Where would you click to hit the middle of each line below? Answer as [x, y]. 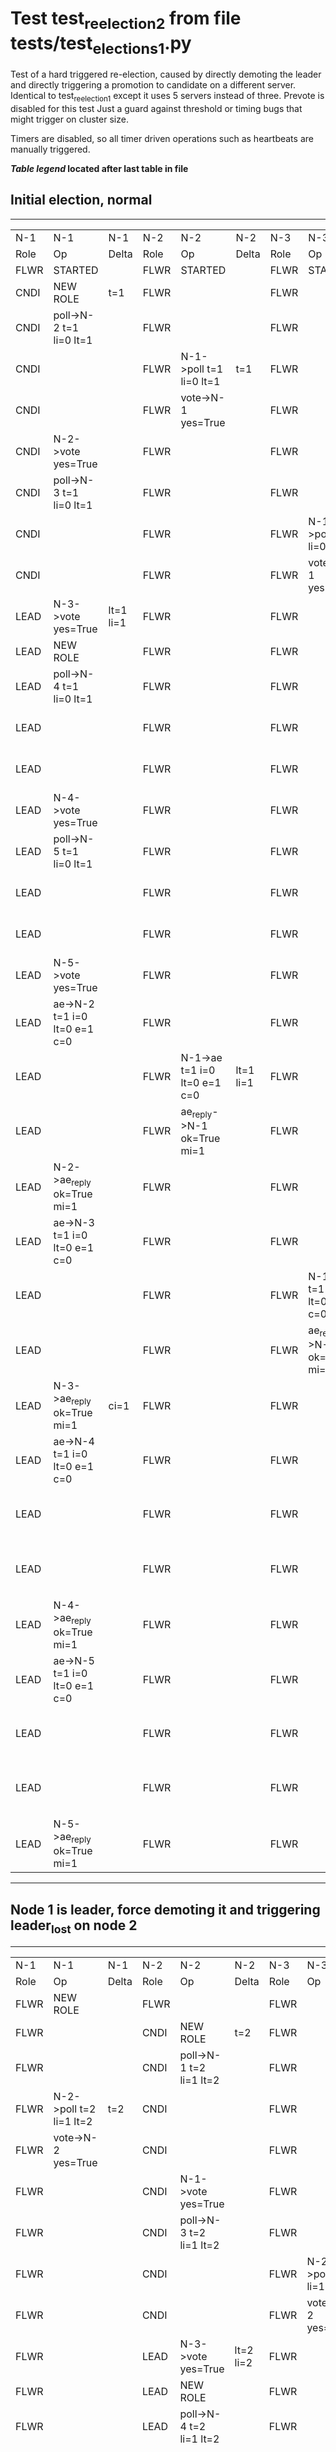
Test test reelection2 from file [126, 20]
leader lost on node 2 [74, 1926]
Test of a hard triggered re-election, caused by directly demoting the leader [166, 74]
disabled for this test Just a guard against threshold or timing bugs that [156, 108]
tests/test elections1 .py [101, 45]
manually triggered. [50, 149]
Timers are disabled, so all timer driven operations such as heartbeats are [162, 138]
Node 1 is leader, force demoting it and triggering [165, 1909]
